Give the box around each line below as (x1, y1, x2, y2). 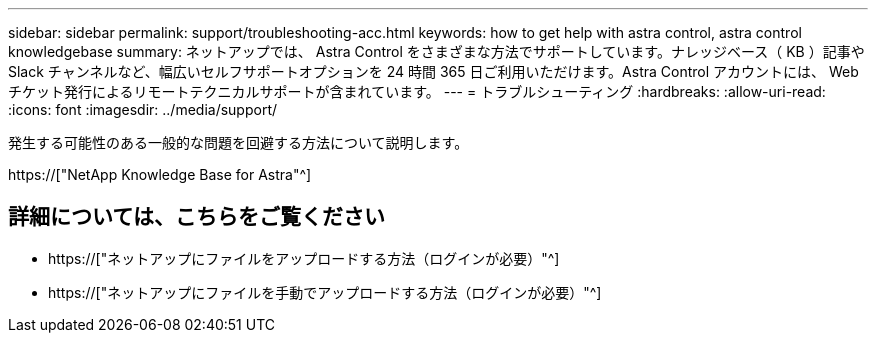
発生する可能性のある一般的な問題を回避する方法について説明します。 (8, 134, 469, 151)
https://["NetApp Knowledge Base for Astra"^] (8, 166, 312, 183)
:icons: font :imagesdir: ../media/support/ (8, 101, 278, 118)
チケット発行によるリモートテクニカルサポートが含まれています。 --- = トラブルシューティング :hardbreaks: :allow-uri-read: (8, 83, 826, 100)
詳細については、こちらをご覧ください (8, 204, 385, 230)
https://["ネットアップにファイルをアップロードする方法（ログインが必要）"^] (48, 249, 560, 267)
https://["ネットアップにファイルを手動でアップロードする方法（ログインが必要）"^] (48, 283, 602, 301)
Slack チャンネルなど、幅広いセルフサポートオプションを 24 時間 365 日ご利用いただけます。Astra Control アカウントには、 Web (8, 63, 859, 80)
